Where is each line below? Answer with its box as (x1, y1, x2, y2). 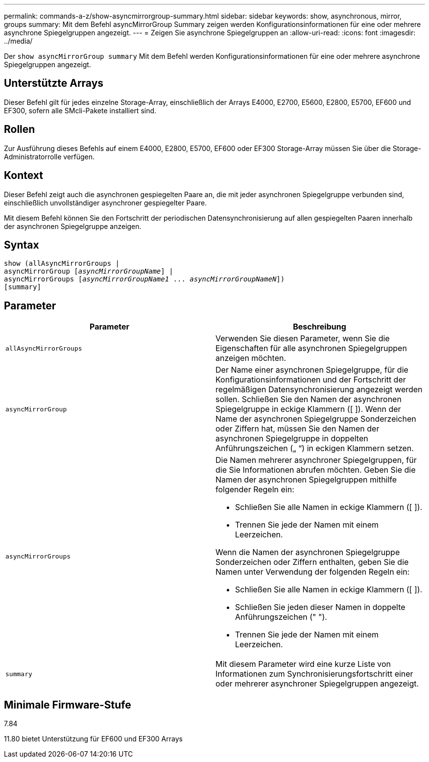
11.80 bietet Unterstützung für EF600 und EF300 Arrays (4, 735, 183, 743)
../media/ (4, 37, 33, 45)
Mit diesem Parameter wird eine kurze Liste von (215, 659, 391, 669)
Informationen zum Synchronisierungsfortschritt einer (215, 669, 413, 679)
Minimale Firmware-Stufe (4, 698, 131, 711)
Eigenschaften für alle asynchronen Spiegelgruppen (215, 343, 407, 354)
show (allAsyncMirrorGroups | (4, 259, 120, 268)
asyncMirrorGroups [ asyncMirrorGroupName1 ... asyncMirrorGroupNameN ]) (4, 275, 285, 283)
